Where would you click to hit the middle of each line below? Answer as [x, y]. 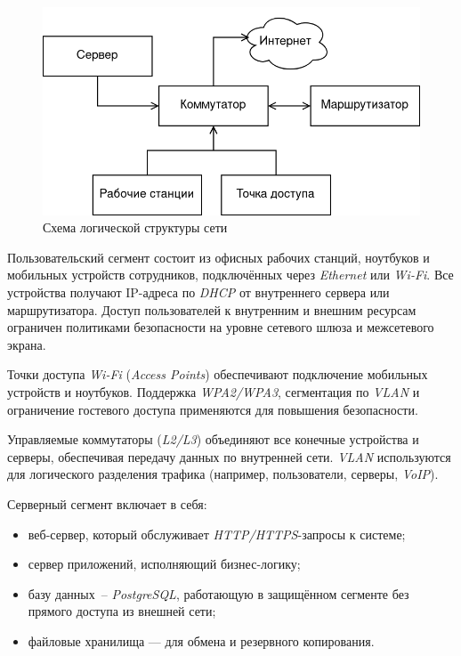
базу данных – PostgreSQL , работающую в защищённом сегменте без [218, 593]
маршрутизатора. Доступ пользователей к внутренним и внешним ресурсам [212, 309]
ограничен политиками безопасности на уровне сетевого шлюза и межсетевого [221, 327]
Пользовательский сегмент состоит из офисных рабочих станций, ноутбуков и [218, 257]
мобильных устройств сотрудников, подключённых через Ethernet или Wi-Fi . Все [230, 275]
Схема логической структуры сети [135, 227]
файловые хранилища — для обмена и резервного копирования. [201, 640]
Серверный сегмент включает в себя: [107, 504]
